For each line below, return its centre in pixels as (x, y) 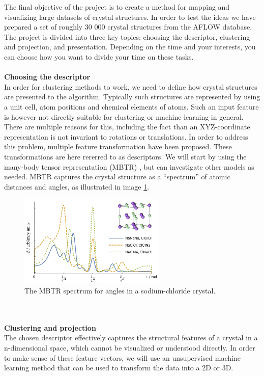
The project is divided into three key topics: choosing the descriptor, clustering (127, 36)
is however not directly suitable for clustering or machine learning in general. (124, 116)
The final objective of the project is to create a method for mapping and (117, 7)
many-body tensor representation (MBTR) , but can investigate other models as (129, 166)
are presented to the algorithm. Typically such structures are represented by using (132, 97)
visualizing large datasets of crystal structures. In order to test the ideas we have (130, 17)
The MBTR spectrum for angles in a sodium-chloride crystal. (120, 290)
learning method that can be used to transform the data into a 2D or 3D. (119, 368)
